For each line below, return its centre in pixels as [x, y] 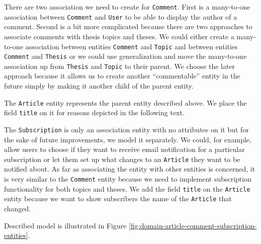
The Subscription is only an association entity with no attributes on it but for [126, 129]
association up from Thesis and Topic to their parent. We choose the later [120, 66]
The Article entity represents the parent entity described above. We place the [125, 102]
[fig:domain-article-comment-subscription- [193, 225]
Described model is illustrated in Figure [65, 225]
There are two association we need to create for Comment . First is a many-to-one [127, 7]
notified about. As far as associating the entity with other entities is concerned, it [130, 169]
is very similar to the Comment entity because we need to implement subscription [128, 179]
